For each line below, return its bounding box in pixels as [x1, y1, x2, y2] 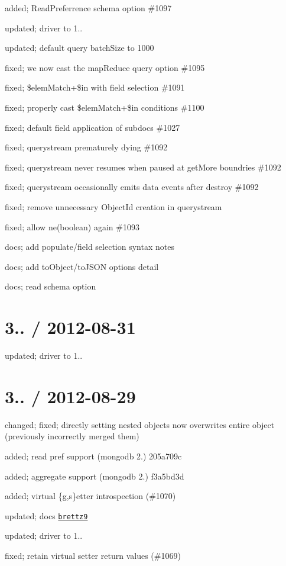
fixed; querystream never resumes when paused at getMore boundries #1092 [5, 160, 281, 173]
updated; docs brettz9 [5, 509, 88, 522]
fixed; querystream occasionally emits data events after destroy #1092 [5, 181, 259, 193]
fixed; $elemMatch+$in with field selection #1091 [5, 81, 185, 94]
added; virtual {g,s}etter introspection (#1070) [5, 490, 176, 502]
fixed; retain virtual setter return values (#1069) [5, 549, 181, 561]
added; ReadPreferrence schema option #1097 [5, 2, 172, 14]
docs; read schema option [5, 280, 96, 292]
